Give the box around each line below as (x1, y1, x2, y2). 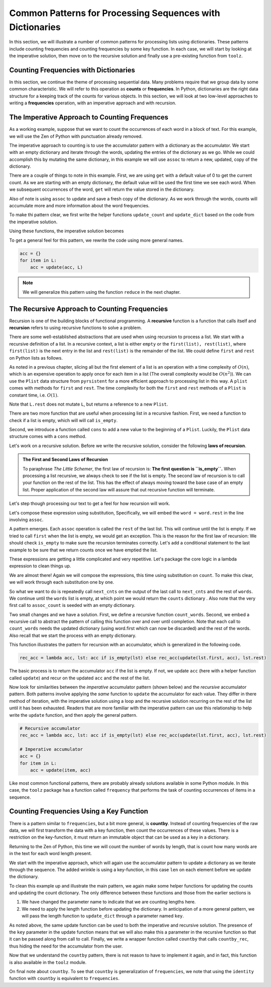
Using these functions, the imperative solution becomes (9, 228, 124, 234)
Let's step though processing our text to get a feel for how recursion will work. (9, 500, 170, 506)
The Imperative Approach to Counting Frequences (9, 113, 169, 122)
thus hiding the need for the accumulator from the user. (9, 943, 123, 949)
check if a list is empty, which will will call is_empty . (9, 417, 118, 423)
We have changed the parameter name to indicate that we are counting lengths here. (21, 899, 196, 905)
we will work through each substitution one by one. (9, 579, 115, 585)
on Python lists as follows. (9, 355, 63, 361)
